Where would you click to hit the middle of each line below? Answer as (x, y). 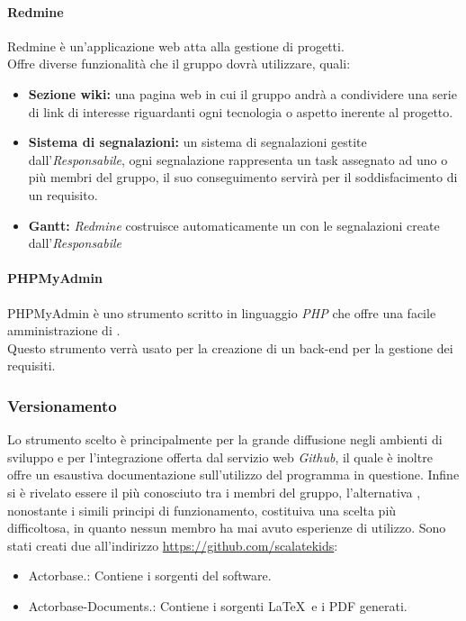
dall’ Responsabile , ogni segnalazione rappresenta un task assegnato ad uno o (238, 159)
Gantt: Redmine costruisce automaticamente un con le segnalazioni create (234, 225)
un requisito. (63, 194)
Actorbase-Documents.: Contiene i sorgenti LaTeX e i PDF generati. (218, 605)
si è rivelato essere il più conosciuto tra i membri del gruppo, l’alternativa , (214, 492)
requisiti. (31, 365)
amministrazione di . (64, 330)
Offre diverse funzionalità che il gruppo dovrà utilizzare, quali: (179, 64)
